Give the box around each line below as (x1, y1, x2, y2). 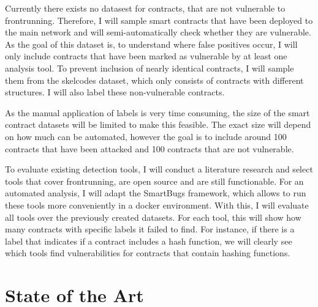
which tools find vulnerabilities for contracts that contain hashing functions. (5, 246, 290, 259)
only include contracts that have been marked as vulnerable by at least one (5, 50, 287, 62)
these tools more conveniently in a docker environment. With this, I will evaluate (5, 198, 309, 211)
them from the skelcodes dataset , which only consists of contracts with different (5, 73, 304, 86)
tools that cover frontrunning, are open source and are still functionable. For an (5, 174, 304, 187)
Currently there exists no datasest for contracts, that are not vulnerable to (5, 2, 286, 14)
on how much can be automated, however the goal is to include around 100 (5, 130, 287, 142)
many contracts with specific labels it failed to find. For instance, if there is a (5, 223, 295, 235)
